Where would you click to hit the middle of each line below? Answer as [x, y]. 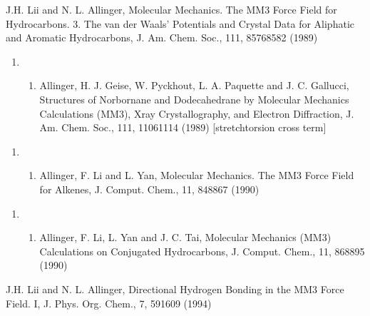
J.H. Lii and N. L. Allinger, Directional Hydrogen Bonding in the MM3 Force [175, 289]
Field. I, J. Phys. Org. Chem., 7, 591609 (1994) [109, 303]
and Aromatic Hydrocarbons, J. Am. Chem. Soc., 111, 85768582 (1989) [162, 37]
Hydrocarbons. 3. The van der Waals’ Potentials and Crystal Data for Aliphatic [180, 23]
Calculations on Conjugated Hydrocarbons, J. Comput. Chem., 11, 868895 [202, 251]
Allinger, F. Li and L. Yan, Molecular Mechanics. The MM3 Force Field [197, 175]
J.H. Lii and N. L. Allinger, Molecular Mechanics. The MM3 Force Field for [171, 9]
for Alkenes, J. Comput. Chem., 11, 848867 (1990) [149, 189]
